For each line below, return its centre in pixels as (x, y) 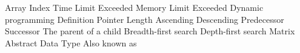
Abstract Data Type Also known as (71, 42)
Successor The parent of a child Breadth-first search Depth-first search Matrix (150, 31)
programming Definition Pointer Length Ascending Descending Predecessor (145, 19)
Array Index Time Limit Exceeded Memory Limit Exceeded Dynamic (134, 7)
